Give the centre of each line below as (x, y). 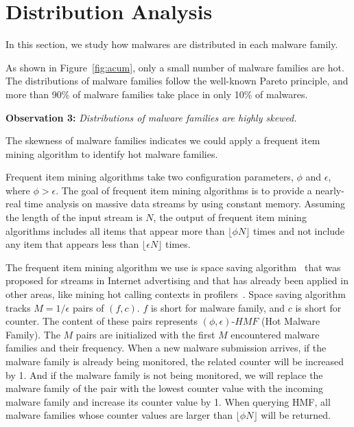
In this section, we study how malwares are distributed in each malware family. (172, 44)
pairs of (88, 307)
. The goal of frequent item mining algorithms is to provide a (184, 190)
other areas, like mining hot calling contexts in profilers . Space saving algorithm (176, 294)
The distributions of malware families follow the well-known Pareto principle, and (177, 81)
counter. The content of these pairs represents (102, 321)
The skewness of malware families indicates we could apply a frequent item (163, 140)
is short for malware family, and (218, 307)
